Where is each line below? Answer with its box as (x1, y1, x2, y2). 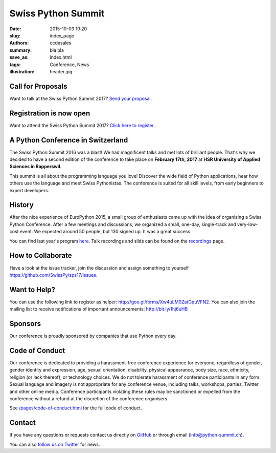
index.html (50, 54, 72, 60)
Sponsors (9, 319, 41, 328)
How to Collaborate (9, 251, 72, 260)
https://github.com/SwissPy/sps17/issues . (9, 272, 98, 278)
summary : (9, 47, 32, 53)
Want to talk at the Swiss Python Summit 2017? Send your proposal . (9, 95, 152, 101)
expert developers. (9, 187, 50, 193)
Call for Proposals (9, 82, 67, 91)
